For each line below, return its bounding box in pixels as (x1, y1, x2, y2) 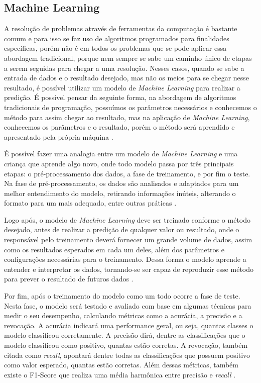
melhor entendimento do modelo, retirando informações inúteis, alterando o (4, 187, 236, 198)
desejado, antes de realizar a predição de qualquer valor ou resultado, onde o (4, 224, 239, 235)
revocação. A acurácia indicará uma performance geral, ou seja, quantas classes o (4, 320, 253, 330)
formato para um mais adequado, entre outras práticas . (4, 198, 177, 208)
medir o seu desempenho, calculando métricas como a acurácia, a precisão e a (4, 310, 242, 321)
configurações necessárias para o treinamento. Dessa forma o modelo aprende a (4, 254, 246, 264)
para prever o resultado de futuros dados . (4, 273, 134, 284)
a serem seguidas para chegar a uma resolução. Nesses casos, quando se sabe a (4, 62, 244, 73)
